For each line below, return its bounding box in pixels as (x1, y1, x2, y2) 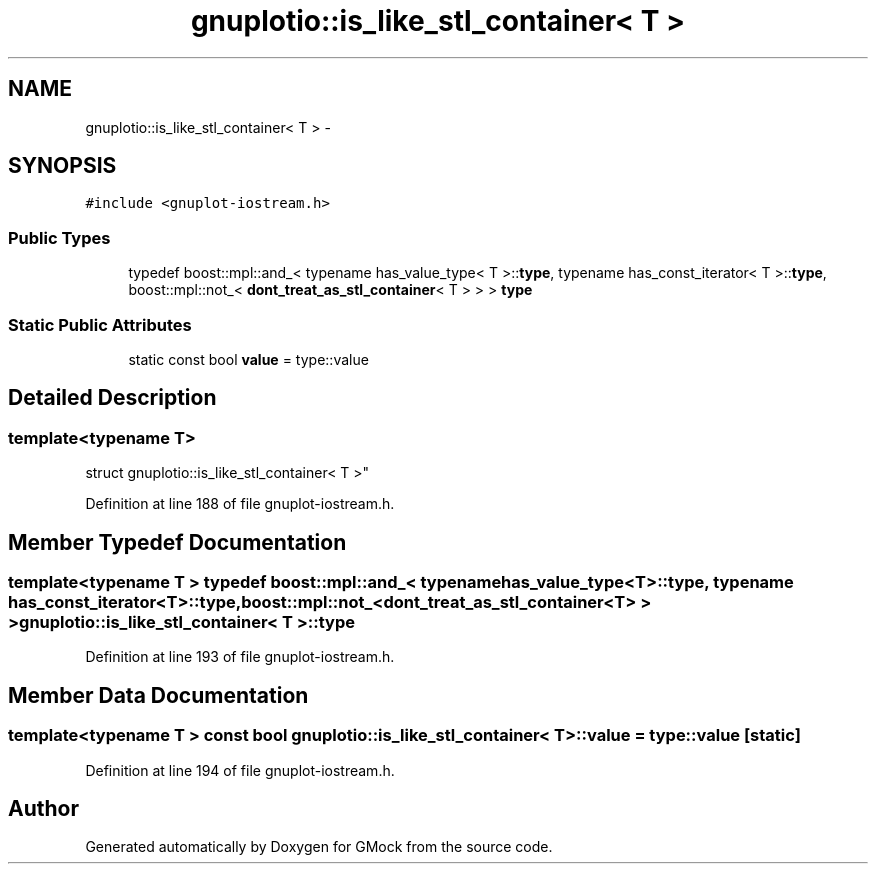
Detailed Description (8, 385, 217, 411)
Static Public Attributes (8, 314, 192, 335)
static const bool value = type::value (128, 350, 369, 368)
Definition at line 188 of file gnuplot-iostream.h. (85, 495, 395, 513)
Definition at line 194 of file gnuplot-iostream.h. (85, 761, 395, 779)
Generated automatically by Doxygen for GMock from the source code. (85, 838, 553, 856)
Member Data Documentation (8, 682, 309, 708)
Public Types (8, 227, 111, 248)
